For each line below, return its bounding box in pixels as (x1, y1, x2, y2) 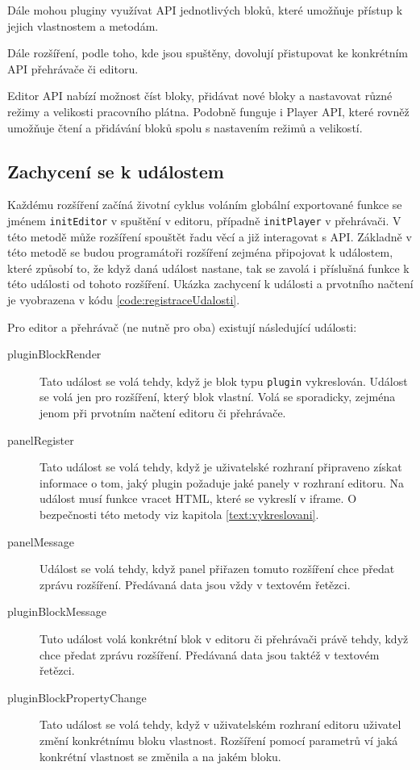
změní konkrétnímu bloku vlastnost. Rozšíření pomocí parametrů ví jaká (40, 731, 398, 748)
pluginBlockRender (7, 345, 102, 362)
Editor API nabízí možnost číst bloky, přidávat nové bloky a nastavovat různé (7, 87, 393, 104)
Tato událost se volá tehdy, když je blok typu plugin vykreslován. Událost (40, 372, 408, 389)
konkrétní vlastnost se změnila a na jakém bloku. (40, 747, 281, 764)
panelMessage (7, 533, 74, 550)
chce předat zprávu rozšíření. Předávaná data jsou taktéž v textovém (40, 646, 380, 663)
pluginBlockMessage (7, 603, 106, 620)
